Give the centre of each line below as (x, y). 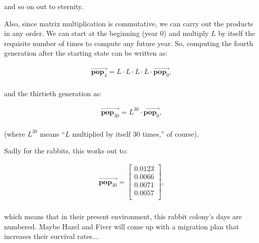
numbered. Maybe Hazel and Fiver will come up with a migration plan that (122, 226)
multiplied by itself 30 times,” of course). (136, 133)
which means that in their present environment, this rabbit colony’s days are (123, 216)
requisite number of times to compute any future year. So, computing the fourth (129, 43)
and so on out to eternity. (44, 6)
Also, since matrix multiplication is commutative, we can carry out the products (129, 23)
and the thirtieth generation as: (53, 93)
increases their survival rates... (51, 236)
